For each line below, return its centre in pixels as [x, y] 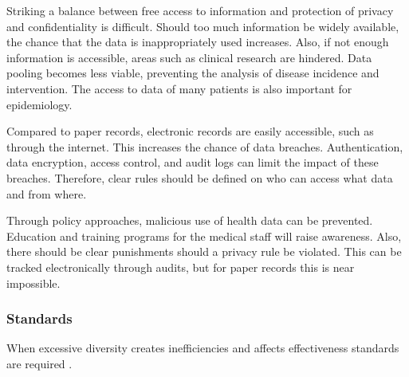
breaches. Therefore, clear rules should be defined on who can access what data [200, 177]
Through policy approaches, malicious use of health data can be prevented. [190, 220]
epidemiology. [39, 104]
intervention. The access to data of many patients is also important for [179, 88]
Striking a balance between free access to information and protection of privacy [200, 10]
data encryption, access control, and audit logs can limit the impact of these [193, 162]
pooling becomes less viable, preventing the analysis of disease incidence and [193, 73]
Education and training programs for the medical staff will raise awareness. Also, [204, 236]
